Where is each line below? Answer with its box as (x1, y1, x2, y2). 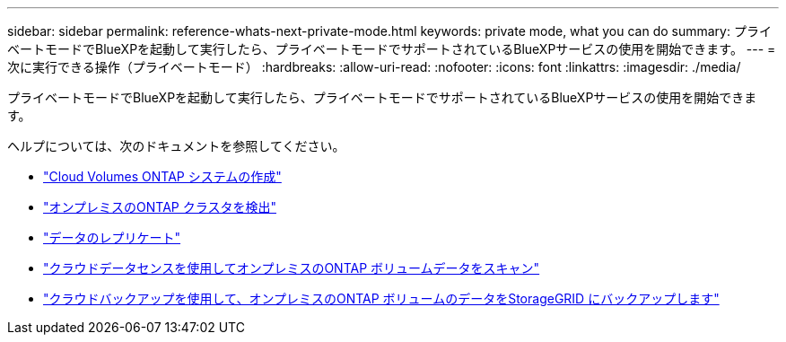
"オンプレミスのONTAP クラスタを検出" (43, 199, 276, 215)
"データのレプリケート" (43, 230, 181, 245)
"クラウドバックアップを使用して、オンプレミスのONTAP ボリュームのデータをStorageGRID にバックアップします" (43, 291, 720, 306)
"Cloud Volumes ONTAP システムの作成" (43, 169, 282, 184)
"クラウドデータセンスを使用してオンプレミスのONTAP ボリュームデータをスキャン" (43, 260, 540, 276)
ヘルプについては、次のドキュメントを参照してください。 (7, 138, 345, 153)
